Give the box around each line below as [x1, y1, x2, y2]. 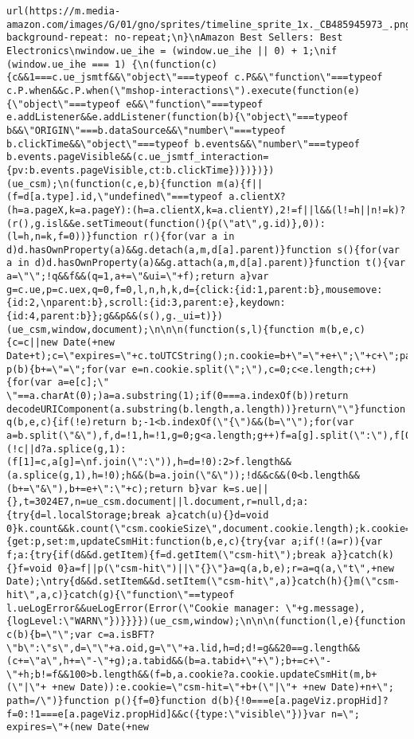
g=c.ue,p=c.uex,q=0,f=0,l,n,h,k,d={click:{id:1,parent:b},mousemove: [6, 283, 383, 295]
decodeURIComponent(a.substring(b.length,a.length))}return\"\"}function [6, 403, 406, 415]
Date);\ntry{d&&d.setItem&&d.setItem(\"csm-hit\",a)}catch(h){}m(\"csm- [6, 576, 400, 588]
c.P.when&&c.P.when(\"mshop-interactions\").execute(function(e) [6, 84, 360, 96]
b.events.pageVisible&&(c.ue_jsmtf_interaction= [6, 151, 269, 163]
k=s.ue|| [223, 483, 269, 495]
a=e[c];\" [57, 377, 109, 389]
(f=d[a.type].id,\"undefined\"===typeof [6, 191, 224, 203]
